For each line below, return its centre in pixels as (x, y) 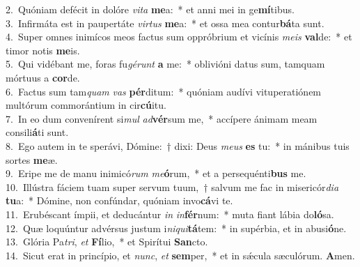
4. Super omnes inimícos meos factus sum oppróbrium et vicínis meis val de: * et (179, 37)
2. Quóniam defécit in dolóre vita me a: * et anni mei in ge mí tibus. (150, 9)
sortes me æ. (32, 159)
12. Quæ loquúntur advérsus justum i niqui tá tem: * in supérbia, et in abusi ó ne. (176, 228)
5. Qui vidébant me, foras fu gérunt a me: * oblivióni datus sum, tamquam (165, 64)
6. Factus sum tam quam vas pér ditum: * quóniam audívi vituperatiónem (164, 91)
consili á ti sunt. (37, 132)
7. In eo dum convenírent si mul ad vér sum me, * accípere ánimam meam (162, 118)
